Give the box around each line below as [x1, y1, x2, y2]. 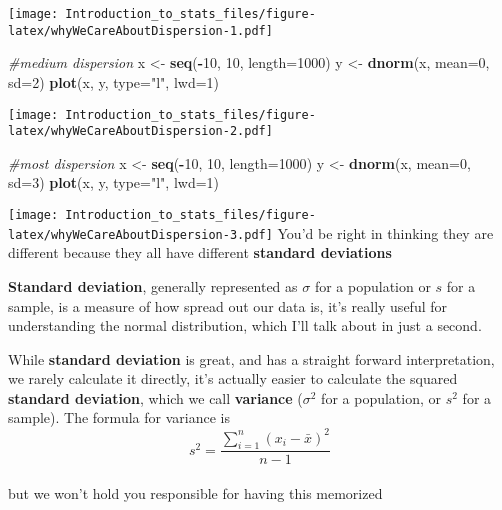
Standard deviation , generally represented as [8, 275, 298, 296]
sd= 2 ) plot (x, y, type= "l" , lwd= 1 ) [8, 71, 220, 92]
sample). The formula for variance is [8, 407, 230, 428]
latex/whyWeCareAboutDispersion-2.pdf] [8, 124, 273, 139]
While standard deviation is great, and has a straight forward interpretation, [8, 348, 495, 369]
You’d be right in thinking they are [277, 222, 494, 243]
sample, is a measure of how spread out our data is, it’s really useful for [8, 295, 447, 316]
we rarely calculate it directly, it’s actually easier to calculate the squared [8, 368, 458, 389]
